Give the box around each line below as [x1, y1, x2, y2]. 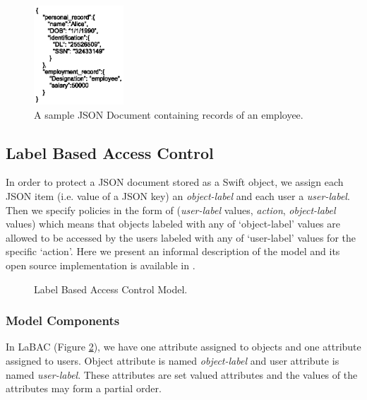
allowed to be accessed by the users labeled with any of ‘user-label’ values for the [6, 230, 356, 245]
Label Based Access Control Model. [34, 281, 188, 296]
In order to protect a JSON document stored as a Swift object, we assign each [6, 175, 344, 189]
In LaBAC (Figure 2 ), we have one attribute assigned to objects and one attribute [6, 339, 361, 354]
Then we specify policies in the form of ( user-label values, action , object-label [6, 202, 336, 217]
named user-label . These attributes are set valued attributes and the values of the [6, 367, 358, 382]
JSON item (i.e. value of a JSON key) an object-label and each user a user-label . [6, 189, 350, 204]
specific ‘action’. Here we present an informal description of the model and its [6, 244, 340, 259]
